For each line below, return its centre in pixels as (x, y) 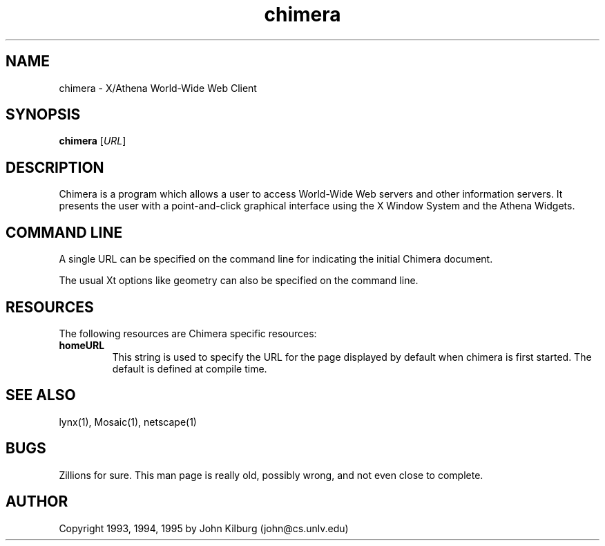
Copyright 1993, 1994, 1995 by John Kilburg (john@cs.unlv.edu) (204, 528)
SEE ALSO (41, 395)
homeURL (82, 345)
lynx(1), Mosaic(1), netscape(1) (128, 422)
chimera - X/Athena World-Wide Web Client (158, 88)
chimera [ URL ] (93, 141)
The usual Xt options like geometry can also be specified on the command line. (239, 281)
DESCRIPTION (55, 167)
